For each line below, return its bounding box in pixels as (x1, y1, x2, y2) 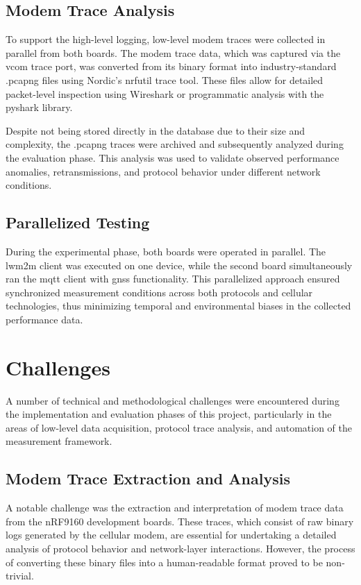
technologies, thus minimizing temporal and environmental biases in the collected (6, 298, 351, 313)
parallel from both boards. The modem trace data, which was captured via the (6, 45, 341, 60)
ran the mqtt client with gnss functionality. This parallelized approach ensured (6, 271, 340, 286)
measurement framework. (6, 434, 112, 448)
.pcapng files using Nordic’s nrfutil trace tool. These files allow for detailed (6, 72, 324, 87)
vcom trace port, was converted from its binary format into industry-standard (6, 59, 337, 74)
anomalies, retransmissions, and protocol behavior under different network (6, 164, 321, 178)
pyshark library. (6, 100, 73, 115)
